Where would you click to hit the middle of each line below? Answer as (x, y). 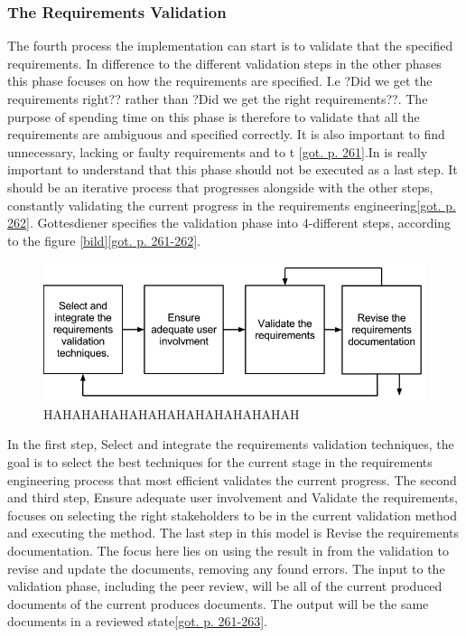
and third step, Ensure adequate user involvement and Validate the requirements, (233, 497)
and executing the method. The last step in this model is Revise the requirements (233, 533)
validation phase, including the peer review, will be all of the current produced (225, 586)
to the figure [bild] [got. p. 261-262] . (104, 240)
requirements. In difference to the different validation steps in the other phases (224, 63)
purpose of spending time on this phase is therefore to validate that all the (214, 116)
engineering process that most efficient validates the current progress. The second (232, 479)
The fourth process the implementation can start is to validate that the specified (230, 46)
